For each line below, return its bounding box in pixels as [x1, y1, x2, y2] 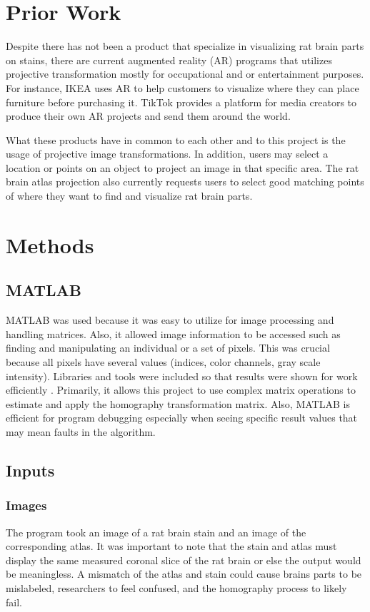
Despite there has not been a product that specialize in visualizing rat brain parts [6, 39, 364, 53]
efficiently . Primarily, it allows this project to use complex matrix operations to [6, 382, 356, 397]
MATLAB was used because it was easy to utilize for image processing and [6, 312, 334, 327]
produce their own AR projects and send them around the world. [6, 108, 291, 123]
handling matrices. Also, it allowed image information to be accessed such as [6, 326, 341, 341]
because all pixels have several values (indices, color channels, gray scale [6, 355, 321, 369]
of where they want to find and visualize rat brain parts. [6, 188, 253, 203]
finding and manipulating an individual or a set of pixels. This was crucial [6, 340, 330, 355]
